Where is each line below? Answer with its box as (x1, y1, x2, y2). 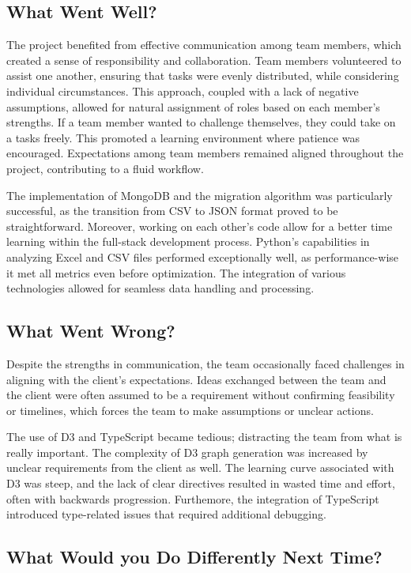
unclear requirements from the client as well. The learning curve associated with (6, 459, 394, 476)
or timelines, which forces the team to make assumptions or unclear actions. (6, 401, 374, 418)
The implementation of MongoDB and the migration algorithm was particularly (6, 187, 393, 203)
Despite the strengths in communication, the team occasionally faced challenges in (6, 355, 405, 371)
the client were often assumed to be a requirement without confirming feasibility (6, 386, 395, 403)
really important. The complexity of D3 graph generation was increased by (6, 443, 368, 460)
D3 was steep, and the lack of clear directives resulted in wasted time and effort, (6, 475, 395, 492)
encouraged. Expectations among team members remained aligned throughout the (6, 145, 404, 161)
